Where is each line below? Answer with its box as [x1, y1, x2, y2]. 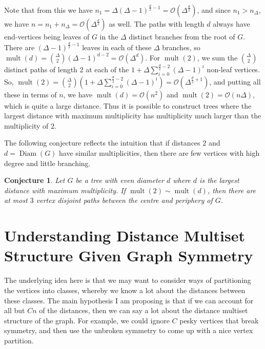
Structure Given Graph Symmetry [4, 245, 253, 266]
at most [4, 195, 28, 206]
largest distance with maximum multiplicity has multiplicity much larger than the [4, 110, 261, 121]
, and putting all [209, 76, 261, 87]
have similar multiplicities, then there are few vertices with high [59, 148, 260, 158]
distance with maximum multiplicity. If [4, 184, 126, 195]
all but [4, 305, 25, 316]
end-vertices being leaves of [4, 31, 90, 42]
